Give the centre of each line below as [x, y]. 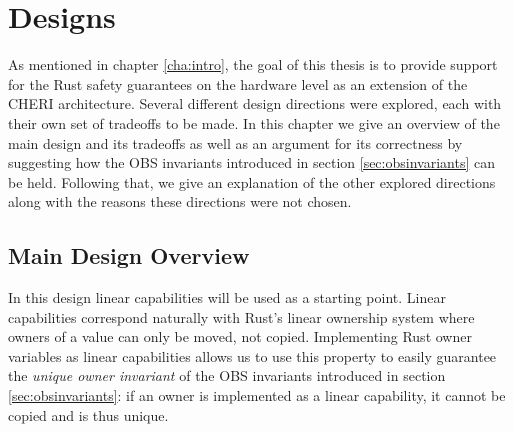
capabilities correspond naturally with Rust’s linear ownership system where [241, 316]
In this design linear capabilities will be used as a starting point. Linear [227, 297]
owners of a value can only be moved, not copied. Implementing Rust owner [240, 336]
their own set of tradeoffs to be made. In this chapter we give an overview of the [254, 122]
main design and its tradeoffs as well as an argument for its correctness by [235, 142]
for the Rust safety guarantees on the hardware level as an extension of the [238, 83]
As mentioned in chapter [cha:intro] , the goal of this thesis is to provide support [253, 64]
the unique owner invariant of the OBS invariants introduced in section [227, 375]
